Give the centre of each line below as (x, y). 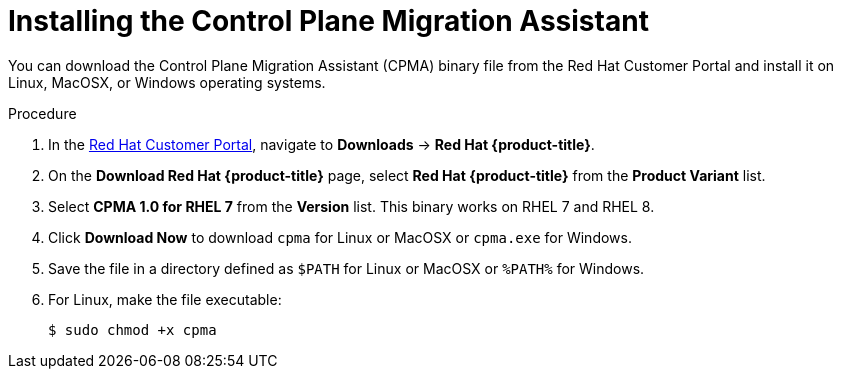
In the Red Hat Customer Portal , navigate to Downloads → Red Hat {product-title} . (321, 144)
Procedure (42, 113)
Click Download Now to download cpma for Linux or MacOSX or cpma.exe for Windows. (340, 237)
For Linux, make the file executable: (165, 299)
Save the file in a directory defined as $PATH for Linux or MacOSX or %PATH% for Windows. (346, 268)
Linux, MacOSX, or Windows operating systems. (167, 82)
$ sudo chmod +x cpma (132, 329)
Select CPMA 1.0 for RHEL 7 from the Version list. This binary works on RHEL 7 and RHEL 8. (351, 206)
